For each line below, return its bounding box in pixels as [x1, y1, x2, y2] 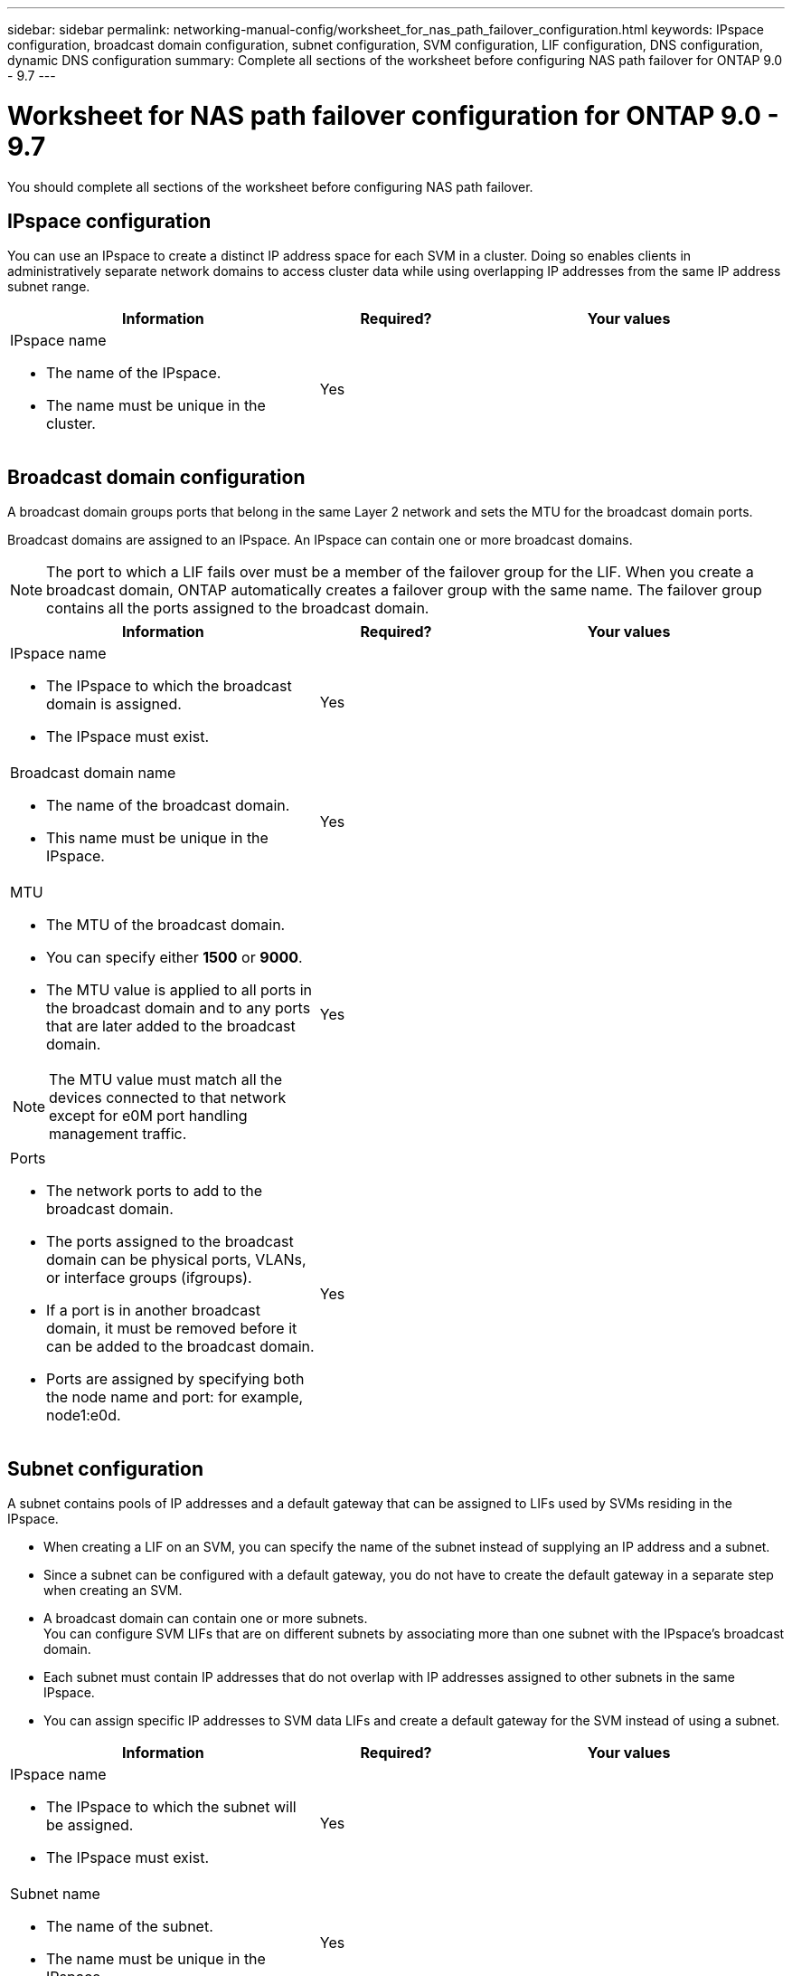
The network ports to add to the [46, 1182, 262, 1201]
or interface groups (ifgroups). [46, 1268, 252, 1287]
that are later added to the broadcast [46, 1017, 296, 1036]
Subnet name [10, 1885, 100, 1904]
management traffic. [49, 1125, 187, 1144]
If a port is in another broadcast [46, 1301, 260, 1320]
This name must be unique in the [46, 829, 269, 848]
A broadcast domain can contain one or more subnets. [43, 1610, 368, 1627]
